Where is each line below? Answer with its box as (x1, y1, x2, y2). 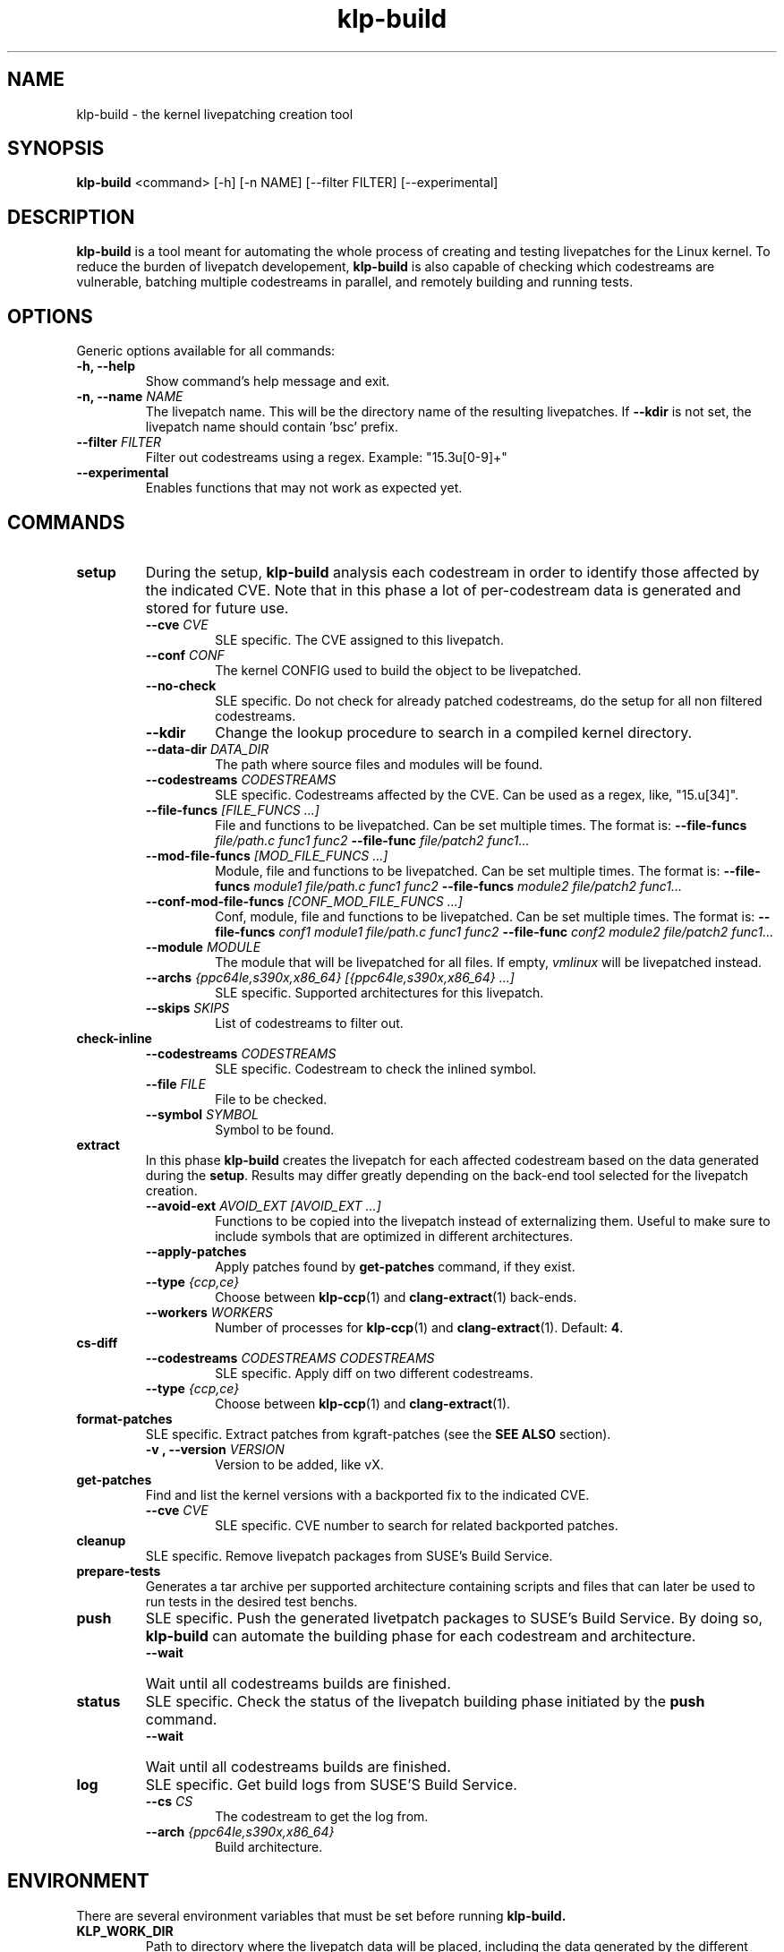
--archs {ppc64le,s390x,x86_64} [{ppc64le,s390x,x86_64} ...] (145, 969, 515, 985)
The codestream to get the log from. (215, 1808, 429, 1824)
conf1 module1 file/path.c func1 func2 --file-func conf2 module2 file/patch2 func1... (278, 923, 774, 939)
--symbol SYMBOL (145, 1106, 259, 1122)
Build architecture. (215, 1838, 323, 1854)
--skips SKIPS (145, 999, 230, 1015)
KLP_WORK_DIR (76, 1922, 174, 1939)
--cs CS (145, 1793, 193, 1809)
